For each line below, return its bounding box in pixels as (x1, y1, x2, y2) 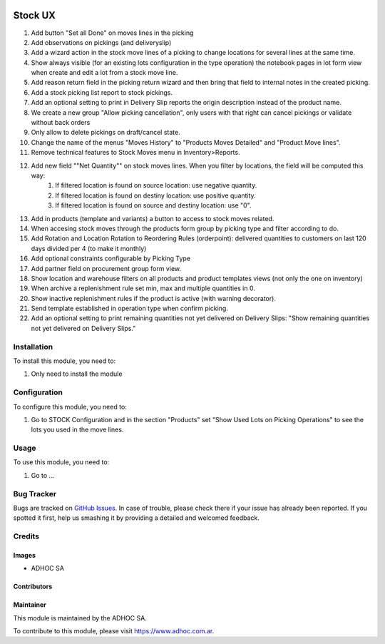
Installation (13, 342, 53, 352)
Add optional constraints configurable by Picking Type (31, 254, 191, 263)
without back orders (31, 118, 91, 127)
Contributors (13, 582, 53, 591)
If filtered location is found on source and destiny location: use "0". (55, 201, 252, 210)
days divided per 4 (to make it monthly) (31, 244, 147, 252)
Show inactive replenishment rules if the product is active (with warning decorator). (31, 294, 276, 302)
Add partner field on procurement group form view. (31, 264, 182, 272)
